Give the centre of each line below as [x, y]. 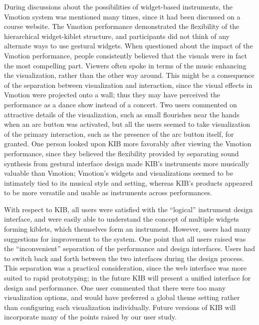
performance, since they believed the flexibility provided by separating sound [122, 153]
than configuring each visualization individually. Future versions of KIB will [120, 307]
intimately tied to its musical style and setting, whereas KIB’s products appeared [129, 182]
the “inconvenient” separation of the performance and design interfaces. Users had [130, 248]
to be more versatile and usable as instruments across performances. [108, 192]
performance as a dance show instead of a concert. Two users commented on [121, 104]
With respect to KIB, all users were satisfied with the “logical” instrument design [129, 209]
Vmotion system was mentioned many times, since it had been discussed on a [122, 16]
